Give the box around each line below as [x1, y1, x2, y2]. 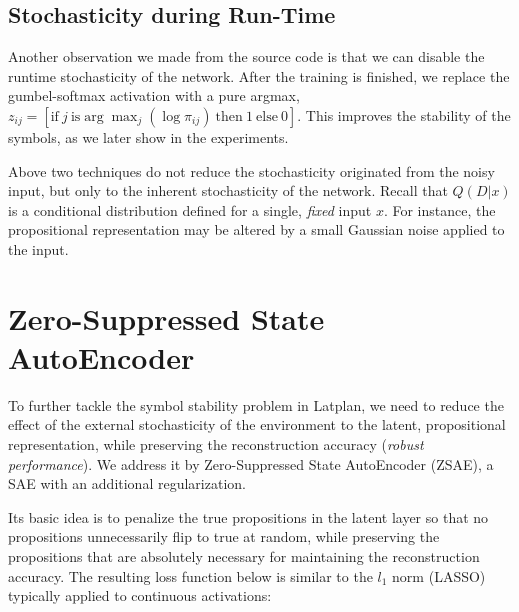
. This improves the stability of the [297, 104, 511, 125]
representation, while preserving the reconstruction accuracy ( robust [8, 434, 424, 455]
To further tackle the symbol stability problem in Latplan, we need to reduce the [8, 394, 504, 415]
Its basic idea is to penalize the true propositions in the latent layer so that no [8, 506, 489, 527]
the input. [8, 238, 69, 259]
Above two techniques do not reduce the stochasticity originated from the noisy [8, 160, 495, 181]
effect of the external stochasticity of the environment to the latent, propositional [8, 414, 506, 435]
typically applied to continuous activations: [8, 585, 272, 606]
